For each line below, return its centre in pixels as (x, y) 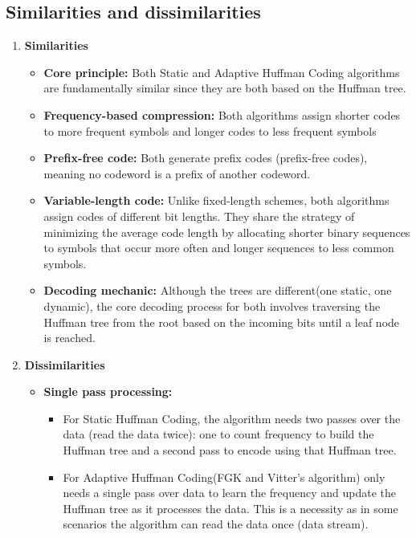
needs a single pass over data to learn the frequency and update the (229, 493)
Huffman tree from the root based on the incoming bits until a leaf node (222, 322)
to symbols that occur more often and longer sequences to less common (219, 248)
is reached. (69, 338)
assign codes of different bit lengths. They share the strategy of (199, 216)
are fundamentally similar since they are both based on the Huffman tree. (225, 88)
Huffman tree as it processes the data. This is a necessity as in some (230, 508)
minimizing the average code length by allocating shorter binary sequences (227, 232)
